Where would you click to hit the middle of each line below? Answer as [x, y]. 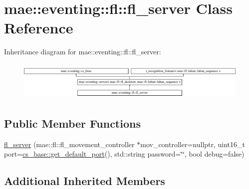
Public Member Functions [72, 123]
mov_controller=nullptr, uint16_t [193, 144]
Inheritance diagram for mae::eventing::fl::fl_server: [83, 52]
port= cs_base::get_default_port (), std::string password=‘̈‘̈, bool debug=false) [124, 154]
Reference [39, 28]
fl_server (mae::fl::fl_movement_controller [69, 144]
